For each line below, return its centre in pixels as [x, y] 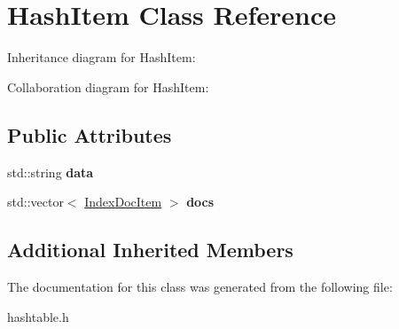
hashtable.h [38, 316]
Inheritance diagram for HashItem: [102, 57]
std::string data [51, 172]
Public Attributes [90, 134]
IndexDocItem [123, 202]
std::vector [35, 202]
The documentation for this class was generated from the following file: [200, 286]
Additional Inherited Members [150, 250]
